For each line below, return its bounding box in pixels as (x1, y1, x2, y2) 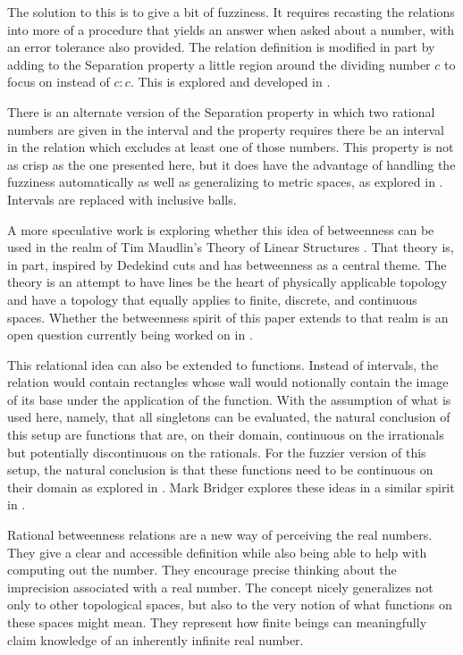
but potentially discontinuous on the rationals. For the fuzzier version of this (7, 442, 426, 461)
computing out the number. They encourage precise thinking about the (7, 560, 397, 579)
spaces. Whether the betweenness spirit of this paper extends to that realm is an (7, 307, 449, 326)
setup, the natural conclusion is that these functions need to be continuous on (7, 460, 434, 479)
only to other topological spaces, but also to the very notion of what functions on (7, 595, 452, 614)
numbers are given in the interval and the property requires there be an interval (7, 120, 444, 139)
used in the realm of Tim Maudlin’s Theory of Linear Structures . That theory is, (7, 238, 454, 256)
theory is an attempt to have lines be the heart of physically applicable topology (7, 273, 448, 291)
